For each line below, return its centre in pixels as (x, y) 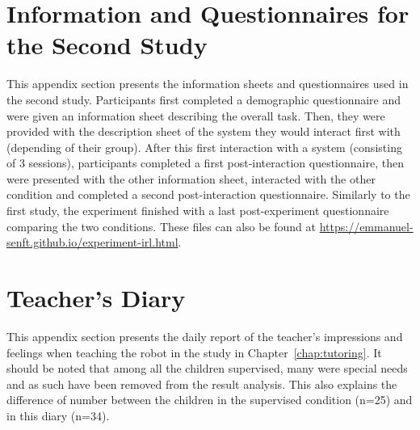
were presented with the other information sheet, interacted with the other (191, 178)
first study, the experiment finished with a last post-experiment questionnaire (198, 211)
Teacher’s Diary (96, 298)
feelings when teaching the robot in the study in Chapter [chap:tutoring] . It (194, 352)
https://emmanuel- (366, 226)
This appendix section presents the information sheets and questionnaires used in (208, 84)
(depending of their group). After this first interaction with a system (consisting (204, 147)
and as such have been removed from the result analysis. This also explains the (202, 384)
